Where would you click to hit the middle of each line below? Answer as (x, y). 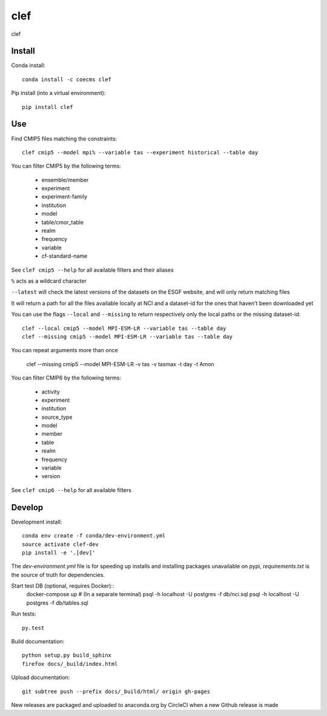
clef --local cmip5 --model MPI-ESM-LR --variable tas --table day (124, 328)
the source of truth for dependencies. (58, 574)
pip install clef (48, 107)
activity (51, 392)
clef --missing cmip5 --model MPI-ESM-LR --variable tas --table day (127, 337)
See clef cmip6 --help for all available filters (71, 490)
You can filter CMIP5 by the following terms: (66, 166)
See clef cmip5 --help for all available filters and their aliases (92, 270)
